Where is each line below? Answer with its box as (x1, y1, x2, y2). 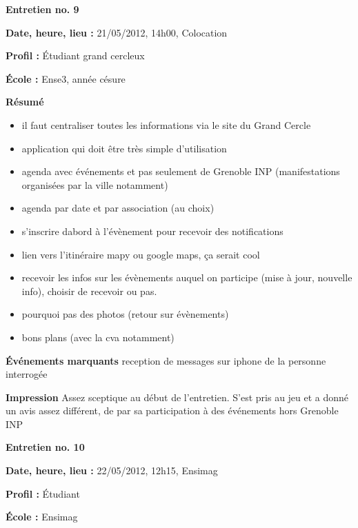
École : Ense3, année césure (6, 71, 126, 85)
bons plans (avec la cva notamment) (21, 329, 175, 344)
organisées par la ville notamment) (21, 177, 168, 192)
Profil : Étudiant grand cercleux (6, 48, 145, 63)
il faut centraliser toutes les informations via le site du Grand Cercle (21, 117, 311, 132)
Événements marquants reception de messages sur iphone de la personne (6, 353, 326, 367)
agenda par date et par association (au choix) (21, 201, 215, 215)
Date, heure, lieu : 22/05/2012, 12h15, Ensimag (6, 463, 218, 478)
